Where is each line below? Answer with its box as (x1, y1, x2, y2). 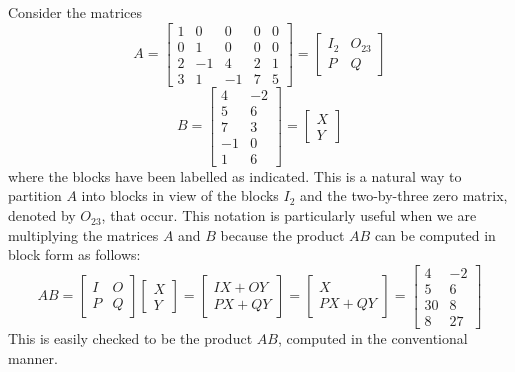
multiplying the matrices (8, 224, 159, 245)
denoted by (8, 205, 76, 226)
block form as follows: (8, 244, 141, 265)
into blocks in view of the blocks (81, 185, 279, 206)
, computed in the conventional (277, 327, 468, 348)
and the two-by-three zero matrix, (300, 185, 508, 206)
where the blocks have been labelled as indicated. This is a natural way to (8, 165, 462, 186)
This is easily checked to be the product (8, 327, 253, 348)
